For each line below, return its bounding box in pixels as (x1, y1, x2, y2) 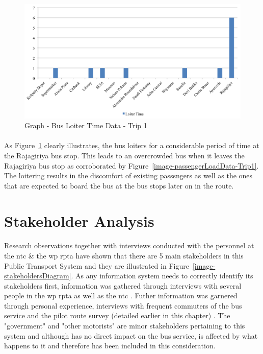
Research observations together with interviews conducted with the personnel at (4, 240, 254, 251)
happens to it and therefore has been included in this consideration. (4, 340, 216, 351)
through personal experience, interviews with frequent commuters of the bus (4, 300, 242, 311)
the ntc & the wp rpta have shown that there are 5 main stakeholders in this (4, 250, 244, 261)
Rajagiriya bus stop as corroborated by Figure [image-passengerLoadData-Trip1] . (4, 160, 259, 171)
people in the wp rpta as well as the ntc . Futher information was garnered (4, 290, 238, 301)
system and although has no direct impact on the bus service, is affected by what (4, 330, 258, 341)
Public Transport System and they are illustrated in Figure (4, 260, 189, 271)
